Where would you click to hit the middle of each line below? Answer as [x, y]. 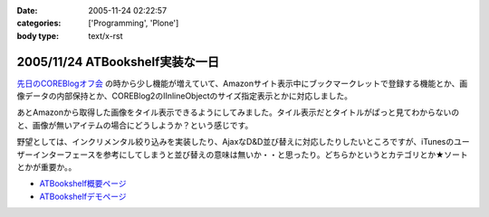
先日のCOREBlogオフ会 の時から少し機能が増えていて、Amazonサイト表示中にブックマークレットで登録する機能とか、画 [242, 83]
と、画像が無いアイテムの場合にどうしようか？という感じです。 [135, 125]
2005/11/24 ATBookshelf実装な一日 [118, 62]
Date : [27, 10]
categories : [39, 24]
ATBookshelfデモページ [83, 196]
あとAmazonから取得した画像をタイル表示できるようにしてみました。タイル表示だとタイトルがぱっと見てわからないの [238, 112]
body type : [38, 35]
